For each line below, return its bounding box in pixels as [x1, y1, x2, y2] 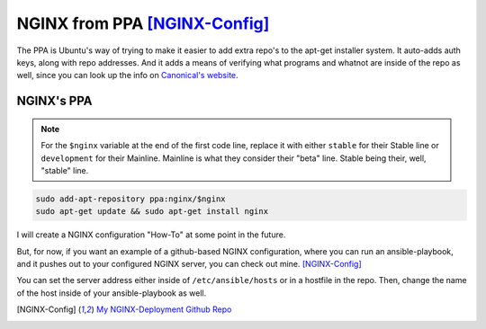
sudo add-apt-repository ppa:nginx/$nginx [35, 193, 226, 204]
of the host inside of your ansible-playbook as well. [16, 288, 207, 298]
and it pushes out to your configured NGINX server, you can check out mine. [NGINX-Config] [16, 259, 362, 270]
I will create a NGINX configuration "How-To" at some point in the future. [16, 229, 286, 240]
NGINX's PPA [16, 93, 94, 109]
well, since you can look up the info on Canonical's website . [16, 70, 238, 81]
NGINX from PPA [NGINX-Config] [16, 13, 270, 33]
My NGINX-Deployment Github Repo [95, 304, 232, 315]
